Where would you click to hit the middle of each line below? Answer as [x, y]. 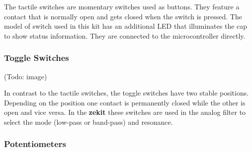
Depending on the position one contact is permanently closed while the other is [125, 102]
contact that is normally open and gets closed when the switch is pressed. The [123, 16]
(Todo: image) [26, 76]
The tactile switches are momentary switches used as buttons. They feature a [122, 6]
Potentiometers [35, 144]
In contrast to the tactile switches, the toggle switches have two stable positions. [126, 93]
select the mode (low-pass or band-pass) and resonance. [88, 122]
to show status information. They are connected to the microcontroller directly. [125, 35]
